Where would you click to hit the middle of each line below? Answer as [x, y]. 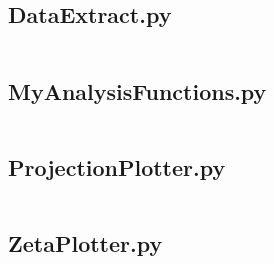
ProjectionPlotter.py [117, 166]
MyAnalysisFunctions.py [137, 90]
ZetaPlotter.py [85, 243]
